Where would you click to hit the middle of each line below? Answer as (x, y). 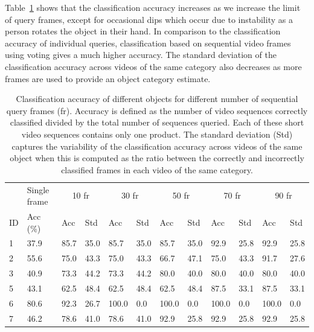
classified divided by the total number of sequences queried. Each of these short (157, 122)
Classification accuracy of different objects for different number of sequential (157, 99)
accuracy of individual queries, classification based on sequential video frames (148, 43)
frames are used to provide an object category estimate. (108, 78)
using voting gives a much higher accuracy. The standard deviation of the (141, 55)
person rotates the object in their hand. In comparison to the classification (143, 31)
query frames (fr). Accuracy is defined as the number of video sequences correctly (157, 110)
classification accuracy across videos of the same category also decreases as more (153, 66)
